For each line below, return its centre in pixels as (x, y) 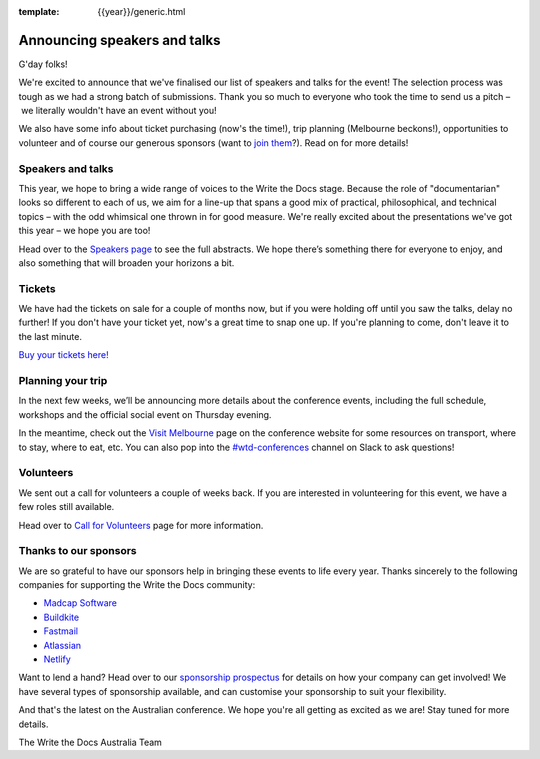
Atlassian (62, 645)
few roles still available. (66, 507)
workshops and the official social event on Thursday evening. (145, 414)
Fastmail (61, 631)
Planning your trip (63, 381)
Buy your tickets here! (63, 355)
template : (39, 11)
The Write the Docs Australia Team (90, 742)
